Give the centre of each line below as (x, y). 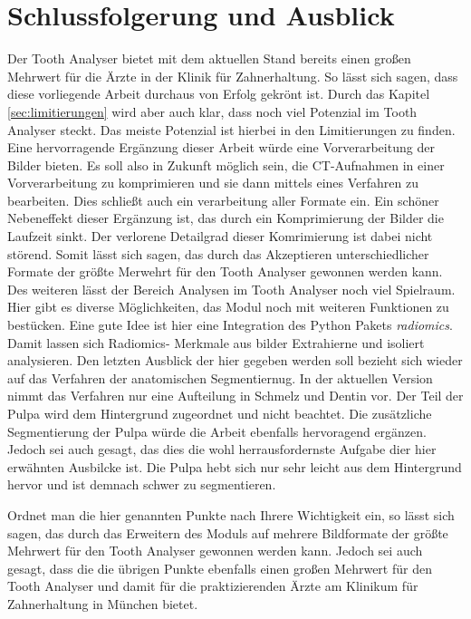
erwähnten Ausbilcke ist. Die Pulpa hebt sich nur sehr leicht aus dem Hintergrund (235, 466)
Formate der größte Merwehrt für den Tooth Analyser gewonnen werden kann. (225, 271)
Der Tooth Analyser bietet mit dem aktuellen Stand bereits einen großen (209, 58)
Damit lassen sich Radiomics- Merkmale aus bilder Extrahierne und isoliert (216, 342)
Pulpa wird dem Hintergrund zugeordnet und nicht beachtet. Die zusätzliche (220, 413)
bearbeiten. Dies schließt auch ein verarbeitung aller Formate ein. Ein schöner (223, 200)
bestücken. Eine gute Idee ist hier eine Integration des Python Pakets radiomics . (230, 325)
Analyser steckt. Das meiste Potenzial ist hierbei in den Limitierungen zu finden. (231, 129)
